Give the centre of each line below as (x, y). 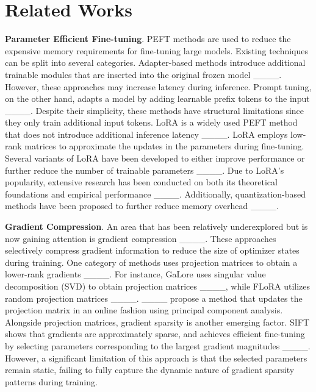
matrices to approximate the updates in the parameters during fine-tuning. (164, 146)
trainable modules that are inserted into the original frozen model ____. (143, 74)
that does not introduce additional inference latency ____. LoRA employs (146, 134)
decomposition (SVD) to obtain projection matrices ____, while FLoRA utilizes (158, 286)
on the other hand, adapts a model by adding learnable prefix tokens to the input (157, 98)
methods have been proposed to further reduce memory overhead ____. (142, 206)
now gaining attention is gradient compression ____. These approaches (141, 238)
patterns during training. (51, 381)
